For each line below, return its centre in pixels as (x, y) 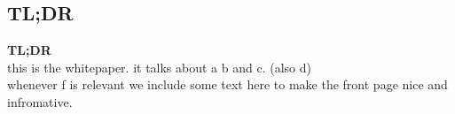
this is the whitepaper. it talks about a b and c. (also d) (159, 67)
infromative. (40, 101)
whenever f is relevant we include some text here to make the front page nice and (227, 84)
